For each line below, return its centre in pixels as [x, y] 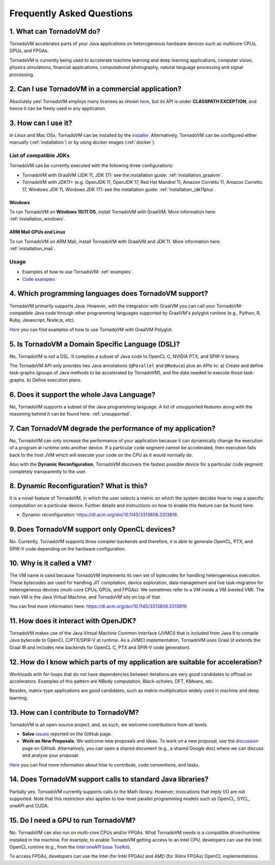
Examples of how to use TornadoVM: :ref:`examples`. [78, 272]
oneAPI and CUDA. [29, 806]
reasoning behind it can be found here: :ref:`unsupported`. [71, 414]
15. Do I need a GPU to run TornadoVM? [73, 820]
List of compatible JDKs [39, 155]
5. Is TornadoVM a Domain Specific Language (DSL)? [95, 344]
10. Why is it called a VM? [50, 563]
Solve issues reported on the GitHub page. [67, 734]
